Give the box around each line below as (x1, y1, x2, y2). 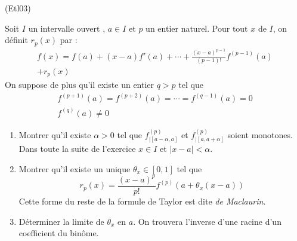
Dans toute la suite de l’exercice (18, 142, 136, 155)
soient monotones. (227, 128, 293, 141)
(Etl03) (5, 2, 31, 14)
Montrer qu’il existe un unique (18, 162, 131, 175)
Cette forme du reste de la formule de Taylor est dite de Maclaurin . (18, 194, 266, 207)
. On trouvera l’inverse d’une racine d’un (133, 215, 281, 227)
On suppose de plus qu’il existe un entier (5, 78, 154, 91)
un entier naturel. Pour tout (146, 22, 248, 34)
